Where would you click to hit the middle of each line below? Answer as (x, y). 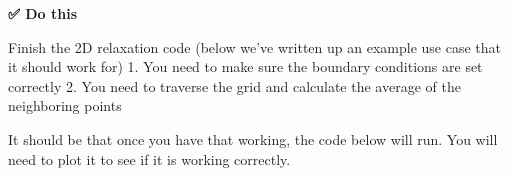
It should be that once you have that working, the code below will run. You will (253, 138)
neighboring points (65, 105)
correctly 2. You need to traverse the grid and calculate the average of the (234, 85)
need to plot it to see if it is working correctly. (149, 158)
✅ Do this (42, 13)
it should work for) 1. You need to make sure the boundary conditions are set (245, 66)
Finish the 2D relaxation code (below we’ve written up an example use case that (254, 46)
